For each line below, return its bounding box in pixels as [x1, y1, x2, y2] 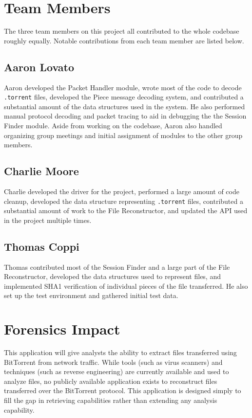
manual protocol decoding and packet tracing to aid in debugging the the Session [4, 111, 247, 121]
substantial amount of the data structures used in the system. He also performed [4, 101, 245, 111]
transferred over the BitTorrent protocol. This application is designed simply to [4, 385, 241, 396]
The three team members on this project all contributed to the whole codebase [4, 26, 239, 36]
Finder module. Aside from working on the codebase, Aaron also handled [4, 120, 222, 130]
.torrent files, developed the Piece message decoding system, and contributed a [4, 92, 244, 102]
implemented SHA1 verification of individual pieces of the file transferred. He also [4, 280, 248, 291]
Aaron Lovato [4, 59, 75, 74]
